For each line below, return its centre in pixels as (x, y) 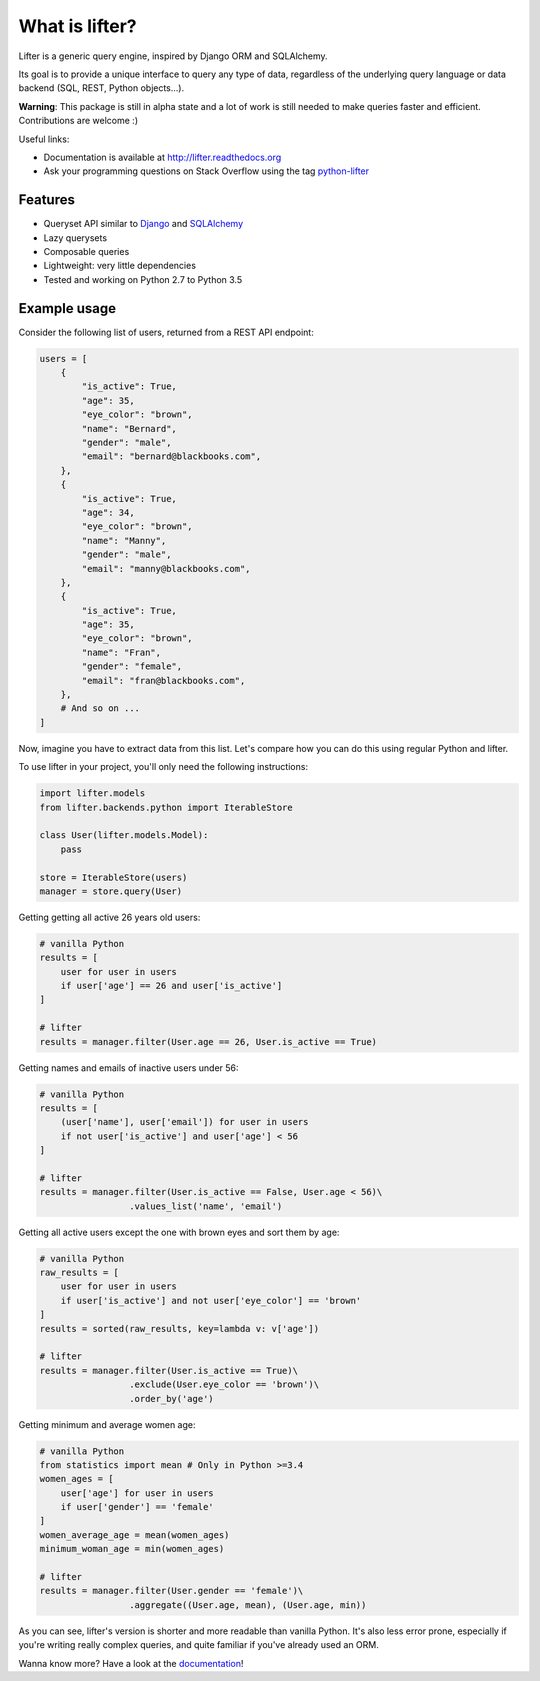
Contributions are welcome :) (78, 121)
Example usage (67, 308)
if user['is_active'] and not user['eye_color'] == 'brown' (211, 1300)
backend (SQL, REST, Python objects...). (101, 88)
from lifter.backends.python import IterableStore (166, 807)
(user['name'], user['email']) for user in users (184, 1122)
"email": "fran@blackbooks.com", (163, 680)
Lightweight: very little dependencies (120, 266)
